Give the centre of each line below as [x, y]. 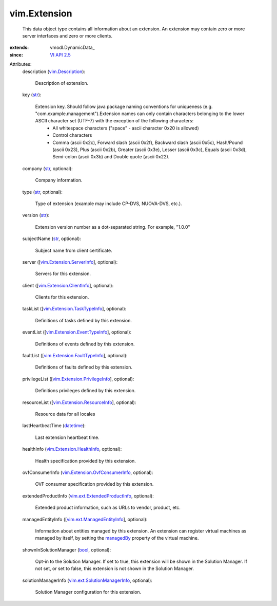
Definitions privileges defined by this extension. [85, 391]
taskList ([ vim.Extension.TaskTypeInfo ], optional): [74, 309]
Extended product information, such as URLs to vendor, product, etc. [108, 508]
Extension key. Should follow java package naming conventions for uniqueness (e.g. [124, 106]
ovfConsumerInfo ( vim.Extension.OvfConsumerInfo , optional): [88, 472]
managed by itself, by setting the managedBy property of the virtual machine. [117, 538]
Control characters [72, 135]
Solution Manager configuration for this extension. [88, 592]
